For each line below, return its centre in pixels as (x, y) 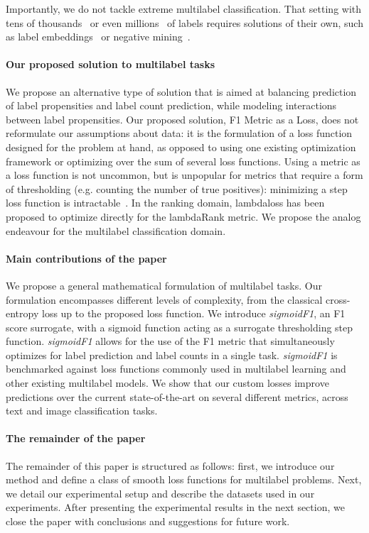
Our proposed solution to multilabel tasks (111, 64)
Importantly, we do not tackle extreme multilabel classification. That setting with (184, 9)
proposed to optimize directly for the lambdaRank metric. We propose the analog (183, 216)
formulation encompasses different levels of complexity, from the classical (164, 299)
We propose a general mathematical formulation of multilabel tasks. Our (164, 285)
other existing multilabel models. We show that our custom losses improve (167, 383)
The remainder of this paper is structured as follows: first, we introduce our (170, 465)
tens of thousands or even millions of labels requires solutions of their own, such (184, 22)
